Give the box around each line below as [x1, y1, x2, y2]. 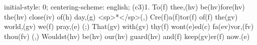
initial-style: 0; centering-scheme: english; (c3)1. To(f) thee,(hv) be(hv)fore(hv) [4, 1, 245, 11]
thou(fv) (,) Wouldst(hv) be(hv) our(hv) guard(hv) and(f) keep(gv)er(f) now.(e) [4, 30, 250, 41]
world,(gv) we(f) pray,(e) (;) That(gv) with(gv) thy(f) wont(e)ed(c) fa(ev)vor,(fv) [4, 21, 254, 31]
